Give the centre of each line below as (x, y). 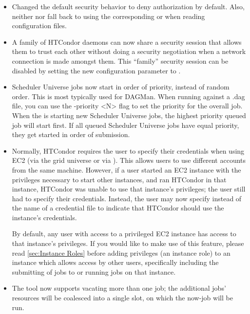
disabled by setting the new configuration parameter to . (96, 70)
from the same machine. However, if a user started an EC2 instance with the (126, 169)
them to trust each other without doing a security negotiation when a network (129, 51)
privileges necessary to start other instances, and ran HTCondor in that (119, 179)
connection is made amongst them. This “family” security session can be (120, 61)
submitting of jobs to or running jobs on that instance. (94, 271)
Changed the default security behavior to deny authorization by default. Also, (128, 6)
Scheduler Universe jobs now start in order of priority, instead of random (121, 87)
